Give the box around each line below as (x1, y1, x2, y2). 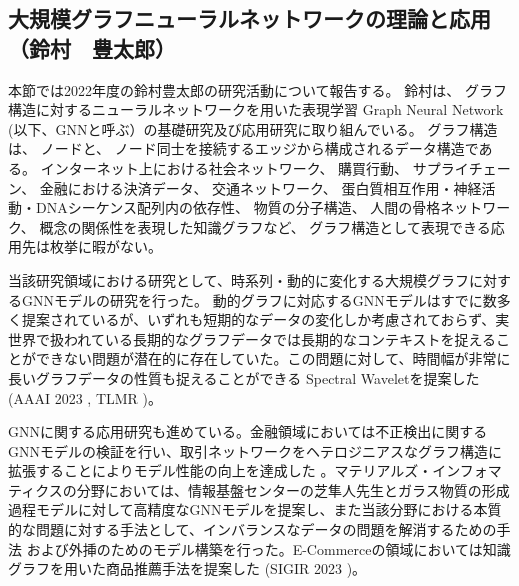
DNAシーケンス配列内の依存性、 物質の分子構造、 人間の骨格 (35, 197, 441, 218)
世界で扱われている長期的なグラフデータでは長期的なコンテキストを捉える (8, 328, 497, 349)
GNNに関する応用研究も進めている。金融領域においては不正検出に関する (8, 421, 488, 442)
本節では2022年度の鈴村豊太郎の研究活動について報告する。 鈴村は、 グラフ (8, 79, 507, 100)
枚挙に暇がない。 (49, 236, 162, 257)
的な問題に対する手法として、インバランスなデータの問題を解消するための (8, 519, 497, 540)
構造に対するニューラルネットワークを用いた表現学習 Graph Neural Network (8, 99, 504, 120)
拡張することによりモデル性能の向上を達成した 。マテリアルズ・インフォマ (8, 460, 502, 481)
